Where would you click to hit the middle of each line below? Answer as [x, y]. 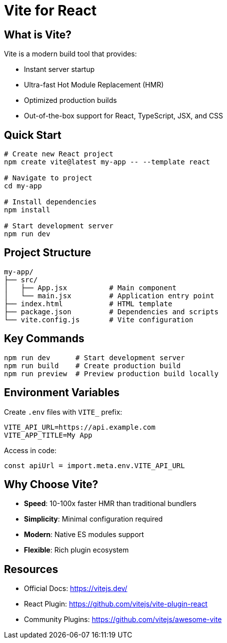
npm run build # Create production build [93, 365]
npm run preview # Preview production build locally [111, 373]
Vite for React [50, 10]
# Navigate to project [48, 178]
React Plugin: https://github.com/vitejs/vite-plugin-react [116, 604]
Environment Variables [62, 393]
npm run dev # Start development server [95, 357]
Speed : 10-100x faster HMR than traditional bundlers [110, 504]
